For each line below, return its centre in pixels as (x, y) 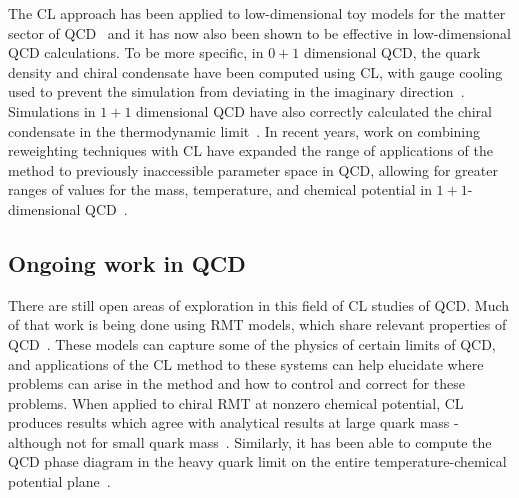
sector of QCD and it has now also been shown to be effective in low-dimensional (260, 32)
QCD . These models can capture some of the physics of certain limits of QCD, (252, 343)
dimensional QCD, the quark (392, 52)
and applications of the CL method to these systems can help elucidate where (246, 363)
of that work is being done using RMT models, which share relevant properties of (257, 324)
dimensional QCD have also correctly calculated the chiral (314, 110)
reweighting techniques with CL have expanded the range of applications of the (250, 150)
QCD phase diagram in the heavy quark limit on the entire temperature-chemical (257, 461)
